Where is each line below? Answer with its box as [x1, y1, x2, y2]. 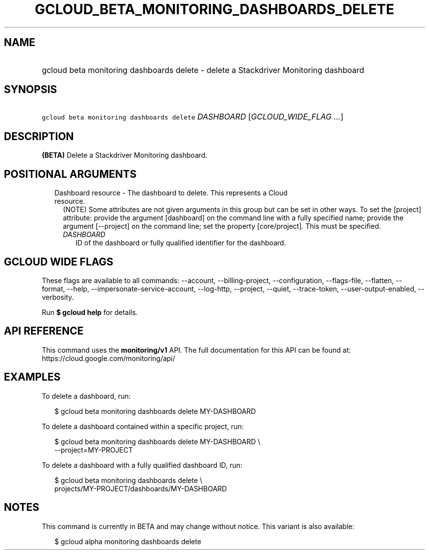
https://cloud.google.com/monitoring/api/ [42, 354, 175, 362]
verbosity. [42, 292, 74, 301]
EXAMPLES [4, 371, 61, 384]
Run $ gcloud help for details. [42, 308, 138, 316]
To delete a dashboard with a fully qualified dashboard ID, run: [42, 460, 242, 469]
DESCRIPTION [4, 130, 74, 143]
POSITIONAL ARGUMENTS [4, 168, 137, 180]
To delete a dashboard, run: [42, 391, 131, 400]
